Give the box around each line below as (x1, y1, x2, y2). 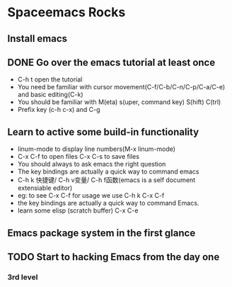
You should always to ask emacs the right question (17, 160, 166, 169)
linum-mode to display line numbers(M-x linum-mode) (17, 145, 175, 153)
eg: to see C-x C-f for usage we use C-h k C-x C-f (17, 191, 165, 200)
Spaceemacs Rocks (7, 4, 126, 21)
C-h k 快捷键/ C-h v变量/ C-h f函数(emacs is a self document (17, 176, 196, 184)
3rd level (7, 272, 38, 282)
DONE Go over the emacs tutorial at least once (7, 56, 216, 68)
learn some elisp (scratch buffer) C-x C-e (17, 206, 139, 215)
